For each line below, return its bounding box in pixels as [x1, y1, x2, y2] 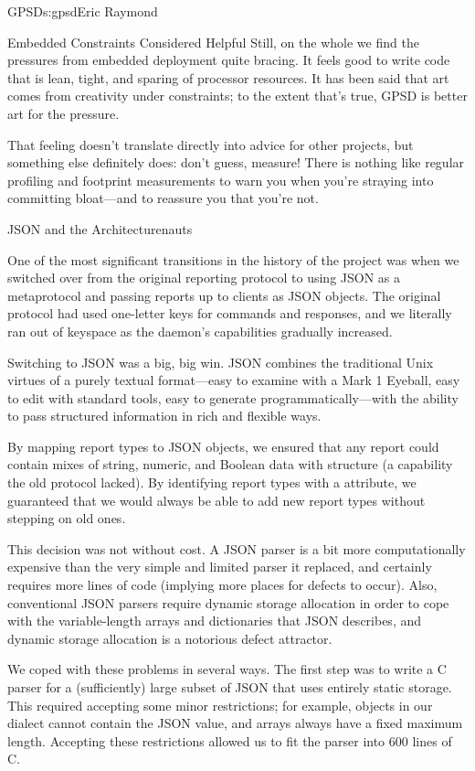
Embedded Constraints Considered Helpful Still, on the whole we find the [7, 32, 419, 51]
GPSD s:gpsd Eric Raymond [7, 2, 158, 20]
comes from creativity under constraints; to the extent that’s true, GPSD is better [7, 86, 468, 105]
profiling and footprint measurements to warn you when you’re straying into [7, 170, 434, 189]
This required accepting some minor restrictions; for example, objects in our [7, 695, 433, 714]
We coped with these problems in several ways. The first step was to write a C [7, 659, 447, 679]
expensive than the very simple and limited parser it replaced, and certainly [7, 557, 432, 576]
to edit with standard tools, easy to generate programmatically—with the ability [7, 388, 459, 407]
